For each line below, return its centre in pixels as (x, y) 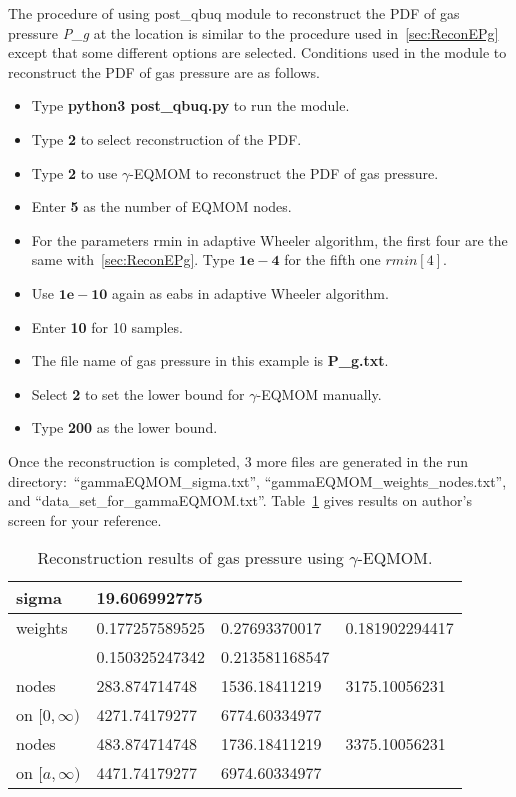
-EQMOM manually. (319, 393)
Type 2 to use (74, 172)
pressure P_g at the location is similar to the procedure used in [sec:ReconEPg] (253, 32)
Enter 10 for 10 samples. (107, 326)
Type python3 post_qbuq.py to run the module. (190, 105)
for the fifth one (332, 259)
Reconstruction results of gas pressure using (190, 558)
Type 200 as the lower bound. (124, 427)
